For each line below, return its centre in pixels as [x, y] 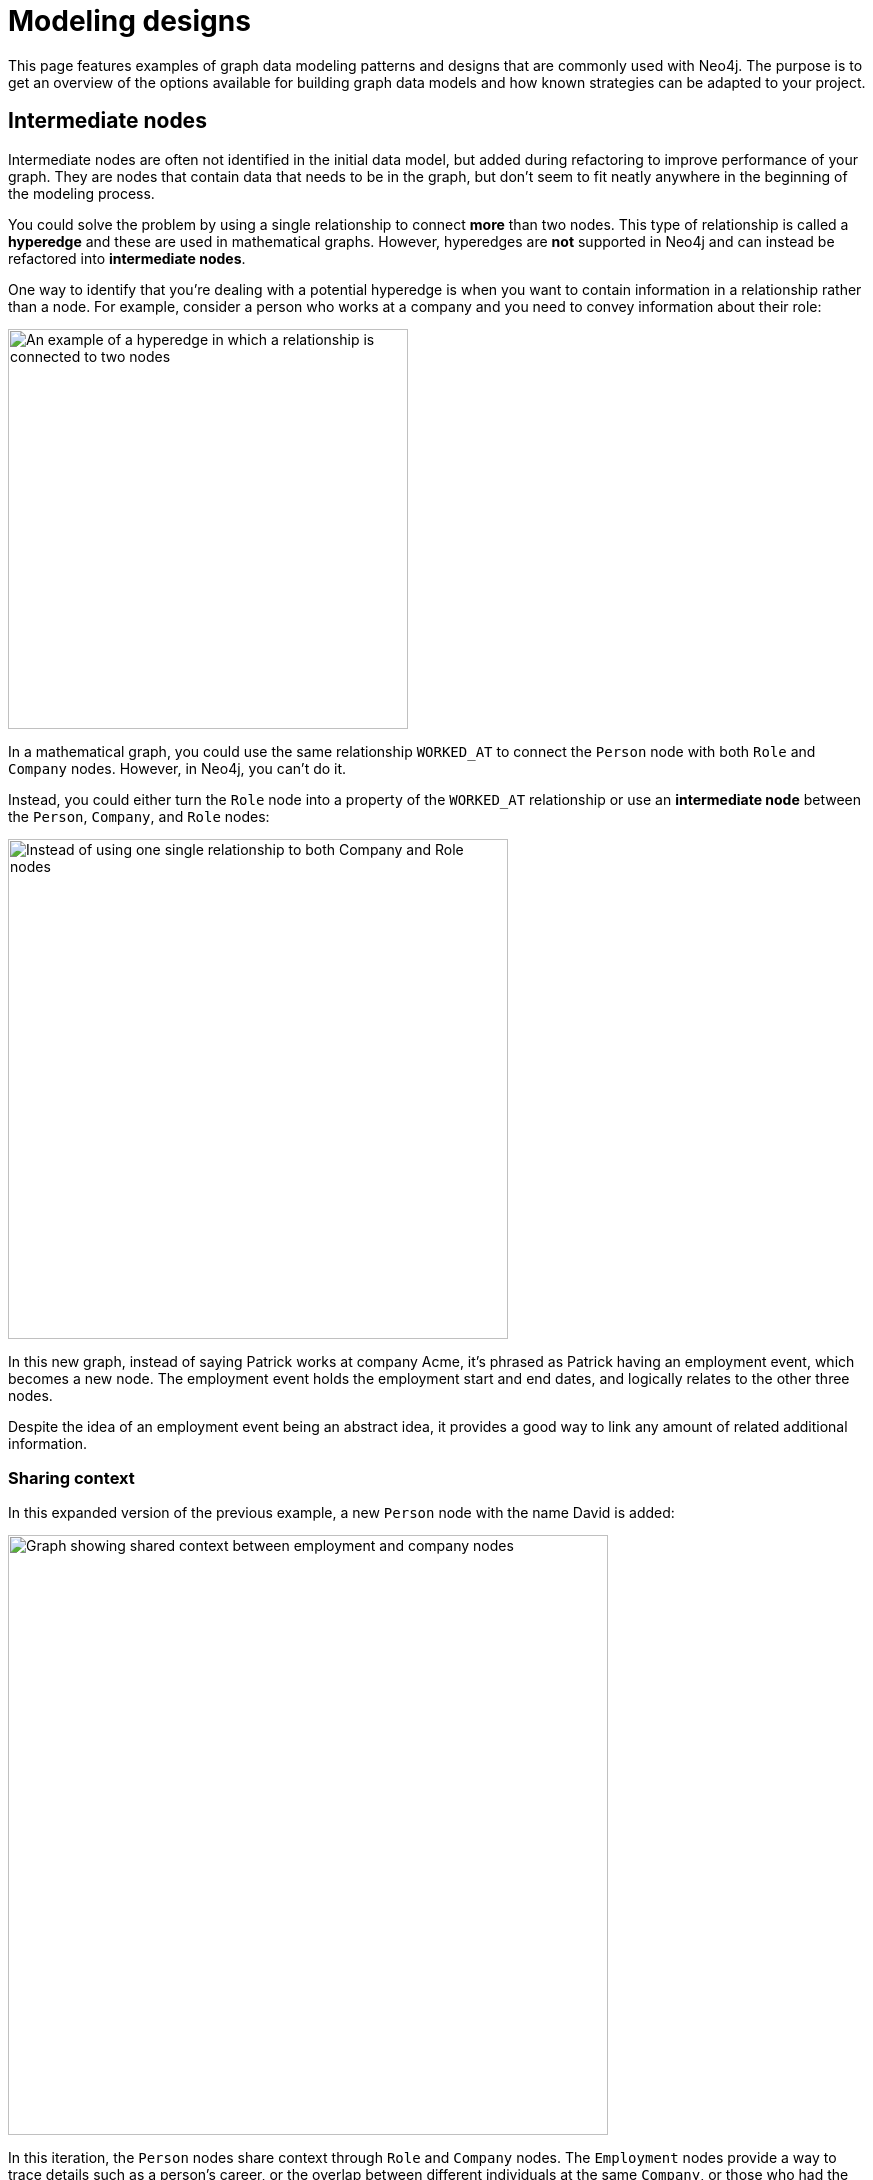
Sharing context [71, 1477]
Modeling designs [129, 21]
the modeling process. [81, 193]
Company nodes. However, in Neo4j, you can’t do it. [177, 768]
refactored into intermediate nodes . [127, 258]
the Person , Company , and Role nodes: [139, 816]
